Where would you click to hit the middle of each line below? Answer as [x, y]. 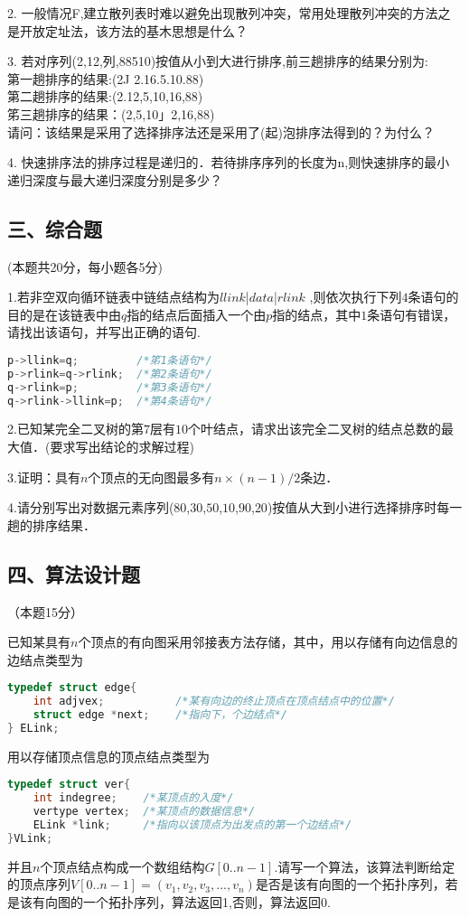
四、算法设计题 [74, 573]
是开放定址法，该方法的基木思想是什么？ [127, 30]
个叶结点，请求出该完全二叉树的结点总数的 [314, 429]
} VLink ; [30, 838]
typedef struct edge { [72, 688]
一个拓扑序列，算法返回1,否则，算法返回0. [206, 902]
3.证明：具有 [44, 477]
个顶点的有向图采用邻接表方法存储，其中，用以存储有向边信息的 [268, 642]
